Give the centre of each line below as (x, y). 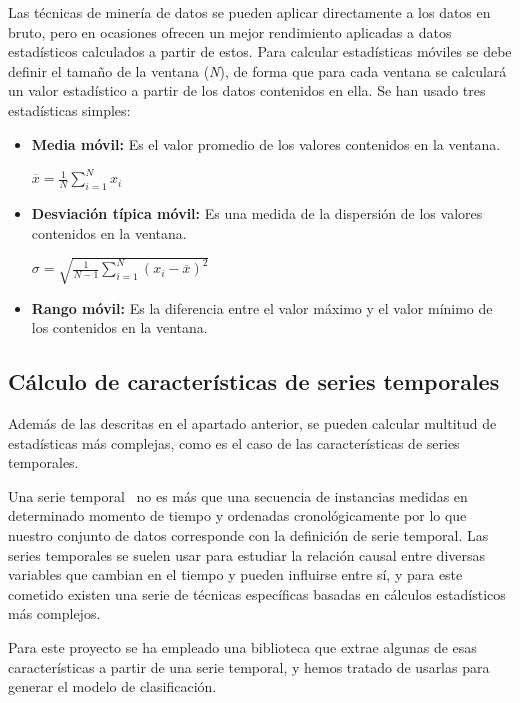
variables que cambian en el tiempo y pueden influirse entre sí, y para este (235, 574)
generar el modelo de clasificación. (112, 686)
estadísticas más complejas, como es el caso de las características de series (234, 442)
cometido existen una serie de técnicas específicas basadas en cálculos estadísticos (257, 593)
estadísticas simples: (69, 109)
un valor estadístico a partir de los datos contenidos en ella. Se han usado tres (247, 90)
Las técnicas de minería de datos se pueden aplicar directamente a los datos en (249, 12)
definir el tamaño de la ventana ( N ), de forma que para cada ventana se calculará (257, 70)
